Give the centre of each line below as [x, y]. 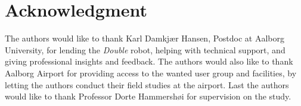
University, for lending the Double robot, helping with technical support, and [145, 49]
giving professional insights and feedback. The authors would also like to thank [149, 61]
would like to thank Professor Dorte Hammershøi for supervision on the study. [148, 96]
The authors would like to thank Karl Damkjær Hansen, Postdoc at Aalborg [145, 38]
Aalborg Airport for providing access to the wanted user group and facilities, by [151, 73]
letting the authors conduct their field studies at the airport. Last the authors [147, 84]
